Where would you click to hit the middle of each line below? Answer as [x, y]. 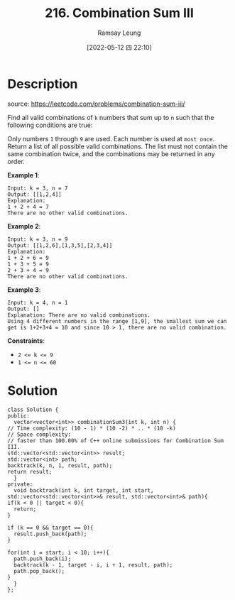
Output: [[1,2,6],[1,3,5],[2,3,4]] [60, 245]
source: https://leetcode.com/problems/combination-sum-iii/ [97, 104]
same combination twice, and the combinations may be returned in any [111, 153]
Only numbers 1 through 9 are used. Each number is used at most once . [111, 138]
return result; [30, 471]
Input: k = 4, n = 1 [38, 302]
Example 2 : [24, 226]
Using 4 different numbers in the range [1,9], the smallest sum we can [117, 321]
